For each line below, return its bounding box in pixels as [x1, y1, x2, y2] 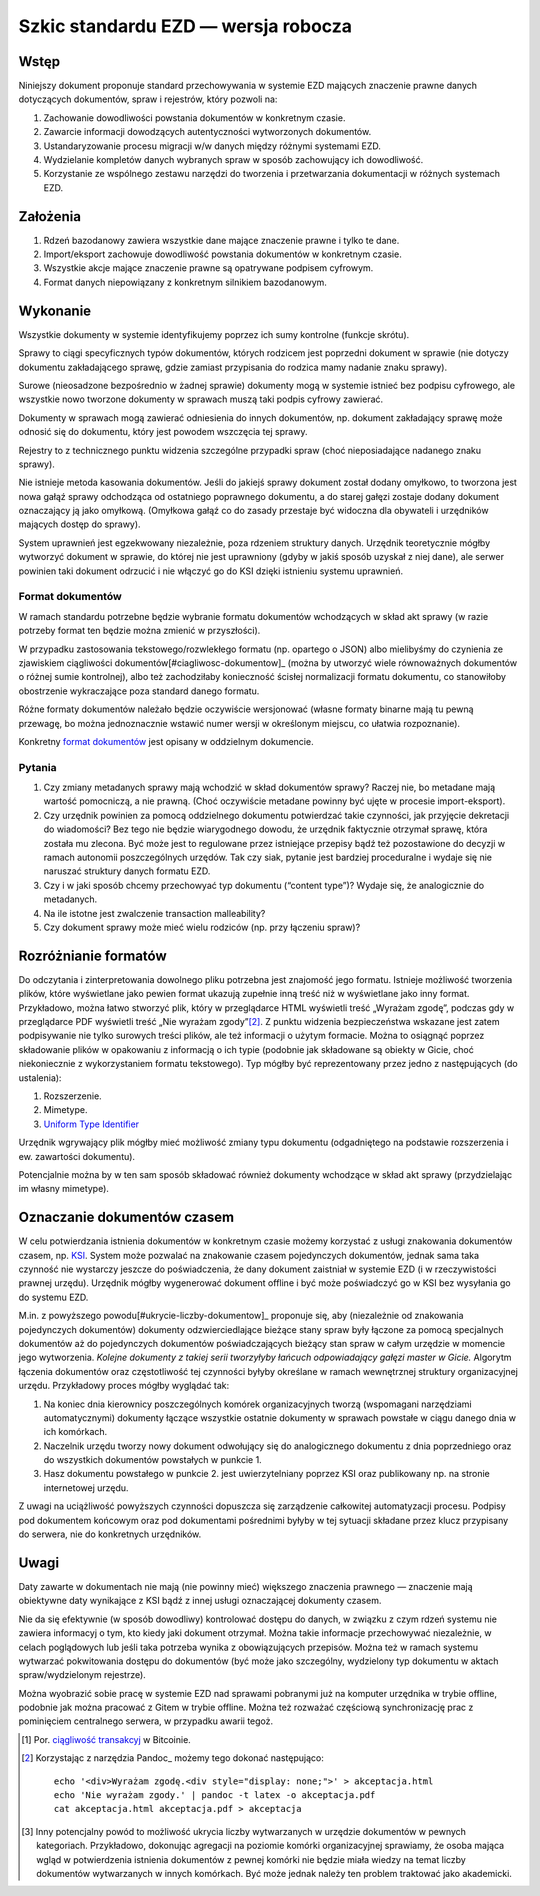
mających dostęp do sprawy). [18, 518, 141, 530]
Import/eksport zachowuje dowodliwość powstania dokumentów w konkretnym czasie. [43, 248, 402, 260]
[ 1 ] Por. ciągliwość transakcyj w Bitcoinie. [21, 1733, 192, 1745]
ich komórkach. [43, 1426, 108, 1438]
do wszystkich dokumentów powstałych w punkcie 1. [43, 1454, 262, 1466]
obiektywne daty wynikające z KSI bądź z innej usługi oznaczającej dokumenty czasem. [18, 1595, 382, 1607]
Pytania [18, 760, 57, 774]
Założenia [18, 208, 82, 225]
